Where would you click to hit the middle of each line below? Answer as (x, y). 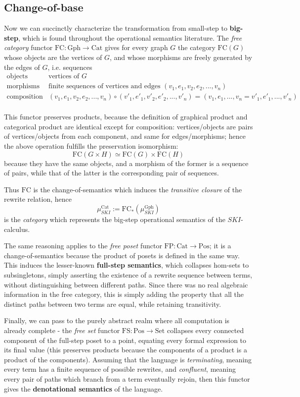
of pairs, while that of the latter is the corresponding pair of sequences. (111, 173)
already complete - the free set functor (62, 330)
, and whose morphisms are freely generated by (181, 57)
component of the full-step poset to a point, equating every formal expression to (125, 340)
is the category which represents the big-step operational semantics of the (115, 219)
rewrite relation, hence (38, 199)
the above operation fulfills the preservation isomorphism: (91, 146)
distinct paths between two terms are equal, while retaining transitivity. (113, 304)
